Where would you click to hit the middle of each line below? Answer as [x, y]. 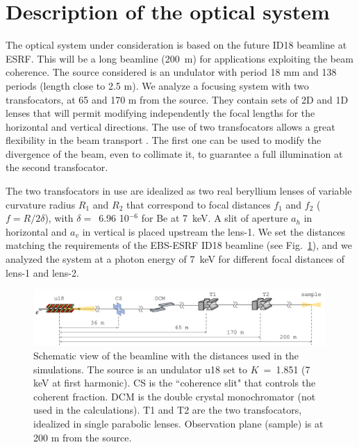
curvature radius [41, 204]
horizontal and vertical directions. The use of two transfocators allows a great [170, 126]
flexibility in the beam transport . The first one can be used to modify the [164, 140]
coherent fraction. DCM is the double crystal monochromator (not [175, 396]
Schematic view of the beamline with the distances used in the [166, 355]
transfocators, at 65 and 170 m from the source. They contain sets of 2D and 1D [177, 99]
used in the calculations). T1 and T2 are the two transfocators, [168, 410]
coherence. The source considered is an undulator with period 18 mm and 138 [171, 72]
